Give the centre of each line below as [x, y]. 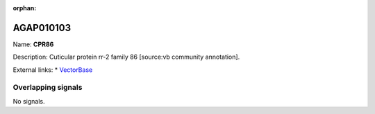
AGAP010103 [42, 28]
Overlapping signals [48, 88]
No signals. [29, 101]
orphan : [25, 8]
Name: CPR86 [33, 44]
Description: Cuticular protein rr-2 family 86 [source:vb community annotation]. [126, 57]
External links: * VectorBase [53, 70]
